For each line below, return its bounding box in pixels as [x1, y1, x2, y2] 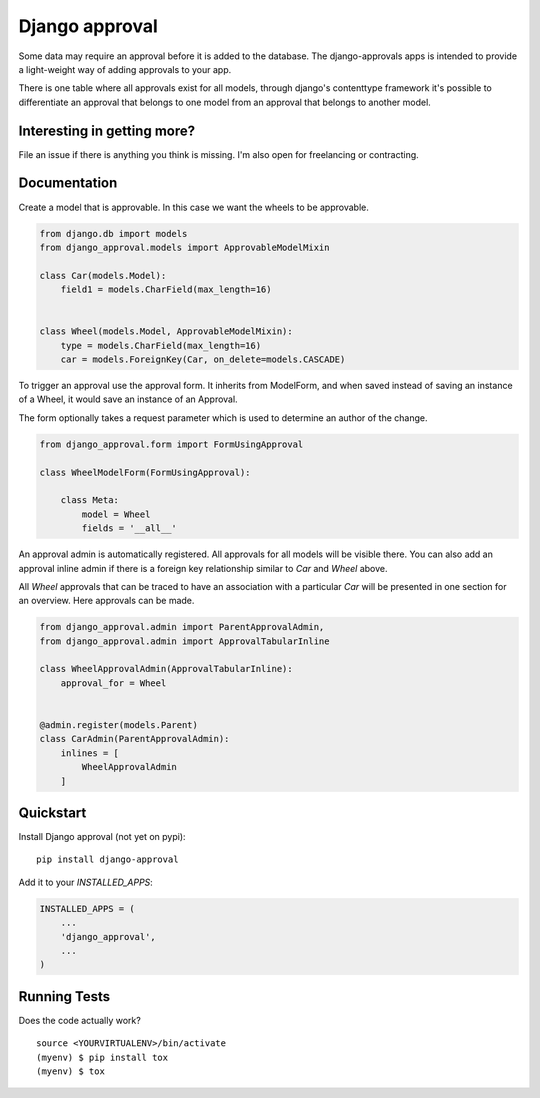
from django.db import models [39, 228, 188, 239]
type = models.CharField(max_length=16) [60, 340, 262, 351]
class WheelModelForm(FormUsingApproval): [39, 466, 251, 478]
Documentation [18, 175, 118, 192]
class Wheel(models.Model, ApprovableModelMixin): [39, 326, 294, 337]
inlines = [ [60, 747, 120, 759]
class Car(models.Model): [39, 270, 167, 281]
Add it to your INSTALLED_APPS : [18, 876, 154, 888]
